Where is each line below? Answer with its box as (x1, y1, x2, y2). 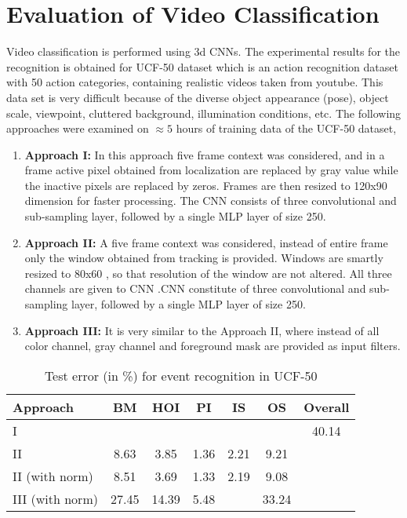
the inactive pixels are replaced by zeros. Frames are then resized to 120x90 (24, 177, 387, 193)
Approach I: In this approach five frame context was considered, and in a (24, 146, 385, 162)
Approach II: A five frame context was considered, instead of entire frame (24, 234, 388, 250)
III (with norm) (13, 489, 98, 508)
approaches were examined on (6, 120, 149, 137)
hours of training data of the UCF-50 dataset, (176, 120, 397, 137)
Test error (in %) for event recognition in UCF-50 (44, 366, 318, 385)
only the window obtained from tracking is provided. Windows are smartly (24, 250, 383, 266)
